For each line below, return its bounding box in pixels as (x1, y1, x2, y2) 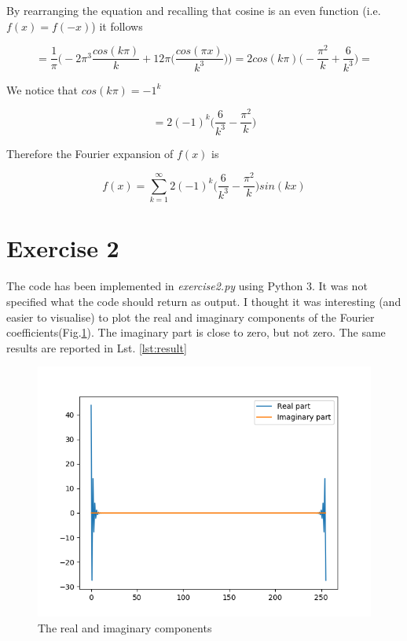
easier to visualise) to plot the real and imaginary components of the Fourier (6, 308, 375, 325)
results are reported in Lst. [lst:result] (6, 339, 187, 355)
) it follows (91, 17, 143, 34)
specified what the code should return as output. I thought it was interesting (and (6, 293, 401, 309)
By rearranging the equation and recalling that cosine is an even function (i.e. (6, 2, 381, 18)
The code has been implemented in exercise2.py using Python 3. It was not (6, 278, 368, 294)
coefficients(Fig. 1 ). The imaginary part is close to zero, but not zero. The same (6, 324, 386, 341)
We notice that (6, 81, 78, 98)
